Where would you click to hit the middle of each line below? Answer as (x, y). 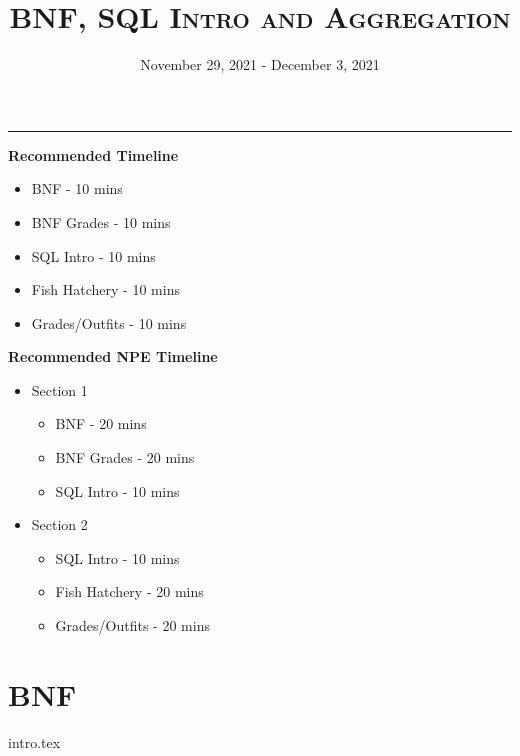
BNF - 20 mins (101, 423)
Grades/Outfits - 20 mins (132, 625)
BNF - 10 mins (77, 188)
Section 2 (59, 524)
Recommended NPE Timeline (113, 356)
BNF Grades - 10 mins (101, 221)
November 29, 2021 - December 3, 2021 (260, 64)
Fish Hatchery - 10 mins (105, 289)
